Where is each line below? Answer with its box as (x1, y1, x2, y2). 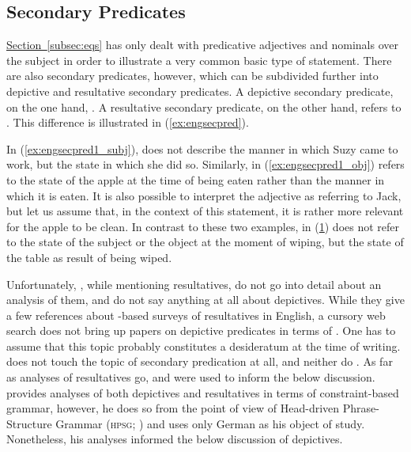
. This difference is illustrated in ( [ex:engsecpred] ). (6, 114, 249, 131)
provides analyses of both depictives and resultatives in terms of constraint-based (6, 384, 399, 401)
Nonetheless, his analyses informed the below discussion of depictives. (6, 431, 343, 447)
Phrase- (342, 400, 379, 416)
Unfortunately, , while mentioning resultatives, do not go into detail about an (6, 275, 382, 292)
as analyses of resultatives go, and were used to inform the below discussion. (6, 369, 375, 386)
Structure (6, 415, 52, 431)
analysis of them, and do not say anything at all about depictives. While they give (6, 291, 405, 308)
